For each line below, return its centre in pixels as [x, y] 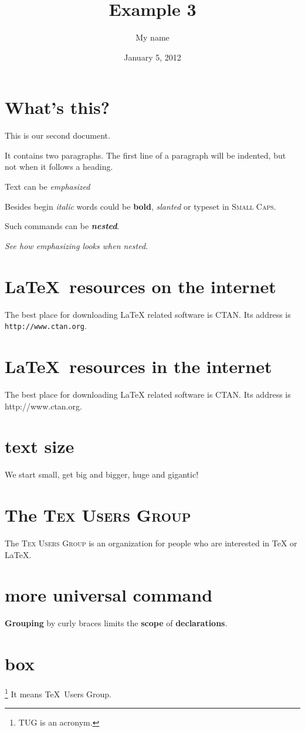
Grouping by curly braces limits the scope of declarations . [116, 623]
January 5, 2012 [152, 57]
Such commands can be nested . [62, 226]
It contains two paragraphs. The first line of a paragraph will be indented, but [145, 155]
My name [152, 37]
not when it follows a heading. [59, 167]
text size [40, 446]
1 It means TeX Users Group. [58, 693]
